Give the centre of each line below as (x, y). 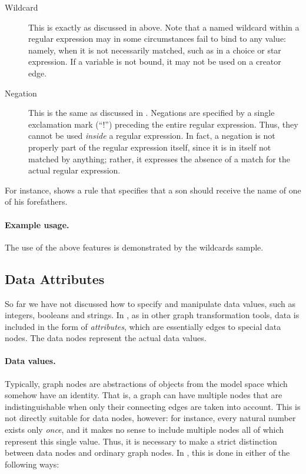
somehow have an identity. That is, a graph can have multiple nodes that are (144, 395)
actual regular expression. (74, 170)
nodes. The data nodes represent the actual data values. (106, 338)
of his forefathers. (36, 201)
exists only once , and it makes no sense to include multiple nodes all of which (144, 430)
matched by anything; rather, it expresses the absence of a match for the (159, 158)
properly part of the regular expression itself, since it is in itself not (150, 147)
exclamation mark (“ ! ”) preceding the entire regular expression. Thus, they (163, 124)
